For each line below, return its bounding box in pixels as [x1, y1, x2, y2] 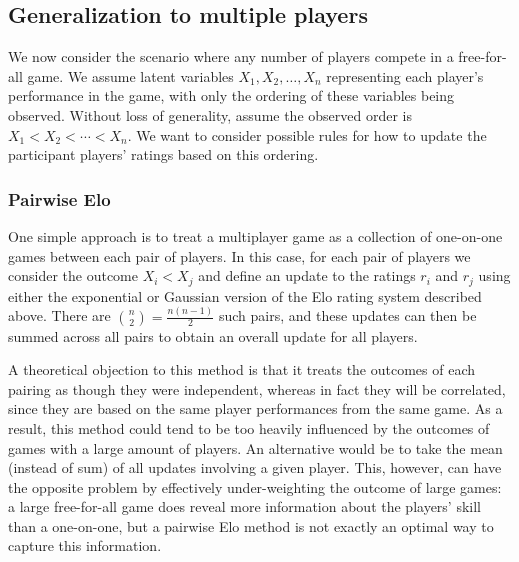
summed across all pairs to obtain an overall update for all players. [8, 325, 418, 346]
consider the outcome [8, 265, 138, 286]
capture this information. [8, 535, 162, 556]
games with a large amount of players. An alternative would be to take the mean [8, 437, 503, 458]
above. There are [8, 305, 111, 326]
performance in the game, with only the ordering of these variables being [8, 85, 455, 106]
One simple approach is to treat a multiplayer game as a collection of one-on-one [8, 225, 503, 246]
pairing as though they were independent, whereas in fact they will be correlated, [8, 378, 506, 399]
